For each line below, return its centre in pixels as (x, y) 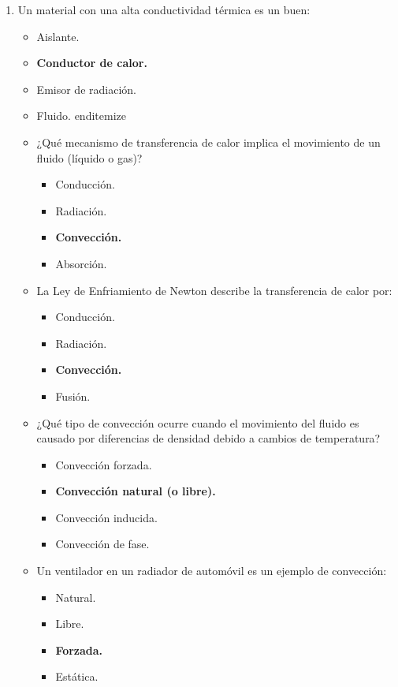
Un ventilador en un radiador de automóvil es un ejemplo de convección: (212, 571)
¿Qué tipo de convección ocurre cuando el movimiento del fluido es (198, 422)
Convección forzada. (104, 464)
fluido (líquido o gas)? (89, 157)
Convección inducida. (106, 517)
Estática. (77, 676)
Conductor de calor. (92, 63)
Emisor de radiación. (86, 89)
